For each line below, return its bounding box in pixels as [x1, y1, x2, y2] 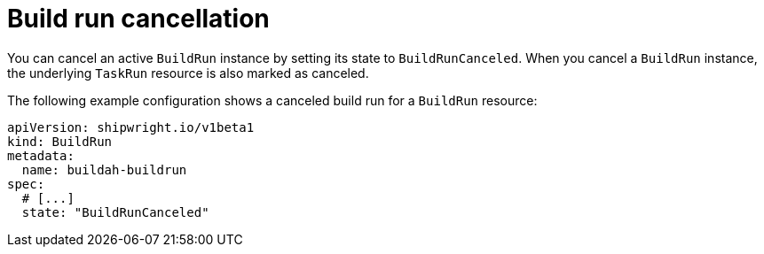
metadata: [7, 148, 75, 163]
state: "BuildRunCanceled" [21, 204, 209, 219]
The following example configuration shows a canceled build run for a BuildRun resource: [7, 92, 538, 108]
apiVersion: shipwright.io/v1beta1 [7, 119, 255, 135]
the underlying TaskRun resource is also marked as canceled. [7, 65, 369, 81]
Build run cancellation [7, 4, 270, 34]
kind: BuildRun [7, 134, 113, 149]
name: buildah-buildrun [21, 162, 187, 177]
